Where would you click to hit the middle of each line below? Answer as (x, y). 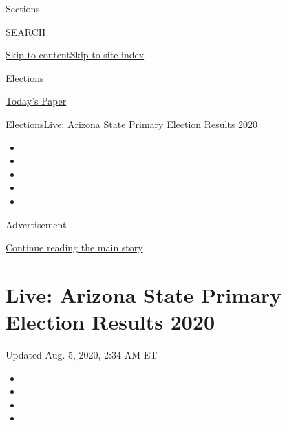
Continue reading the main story (74, 247)
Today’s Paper (36, 101)
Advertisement (36, 224)
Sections (23, 8)
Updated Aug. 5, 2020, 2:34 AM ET (82, 355)
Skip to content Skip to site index (75, 55)
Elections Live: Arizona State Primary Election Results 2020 (132, 124)
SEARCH (26, 31)
